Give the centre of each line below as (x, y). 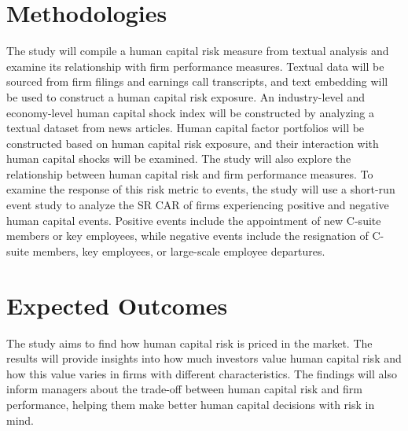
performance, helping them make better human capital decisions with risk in (191, 404)
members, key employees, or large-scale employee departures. (179, 250)
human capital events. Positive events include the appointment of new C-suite (194, 220)
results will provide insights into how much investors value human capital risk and (204, 358)
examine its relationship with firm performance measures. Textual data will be (195, 66)
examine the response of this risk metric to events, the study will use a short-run (201, 189)
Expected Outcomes (117, 305)
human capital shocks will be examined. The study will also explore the (179, 158)
